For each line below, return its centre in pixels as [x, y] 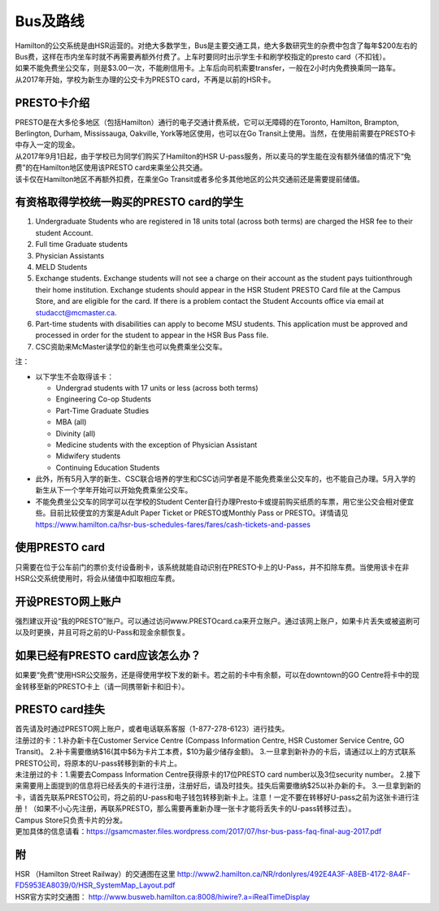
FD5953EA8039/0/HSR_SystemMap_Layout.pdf [95, 885]
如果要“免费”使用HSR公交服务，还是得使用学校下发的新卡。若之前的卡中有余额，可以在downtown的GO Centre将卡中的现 [217, 675]
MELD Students [61, 267]
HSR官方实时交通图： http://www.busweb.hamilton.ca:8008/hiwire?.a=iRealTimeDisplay [163, 896]
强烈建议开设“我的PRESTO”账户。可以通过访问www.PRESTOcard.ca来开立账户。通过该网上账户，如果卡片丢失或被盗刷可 [217, 621]
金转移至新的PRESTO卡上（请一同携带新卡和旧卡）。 [102, 686]
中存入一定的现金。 [47, 145]
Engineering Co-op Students [104, 399]
